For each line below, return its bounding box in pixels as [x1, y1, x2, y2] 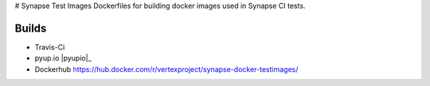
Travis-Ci [34, 42, 65, 51]
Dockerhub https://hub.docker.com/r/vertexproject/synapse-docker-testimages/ [34, 64, 299, 74]
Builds [14, 21, 47, 35]
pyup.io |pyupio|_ [34, 54, 92, 63]
